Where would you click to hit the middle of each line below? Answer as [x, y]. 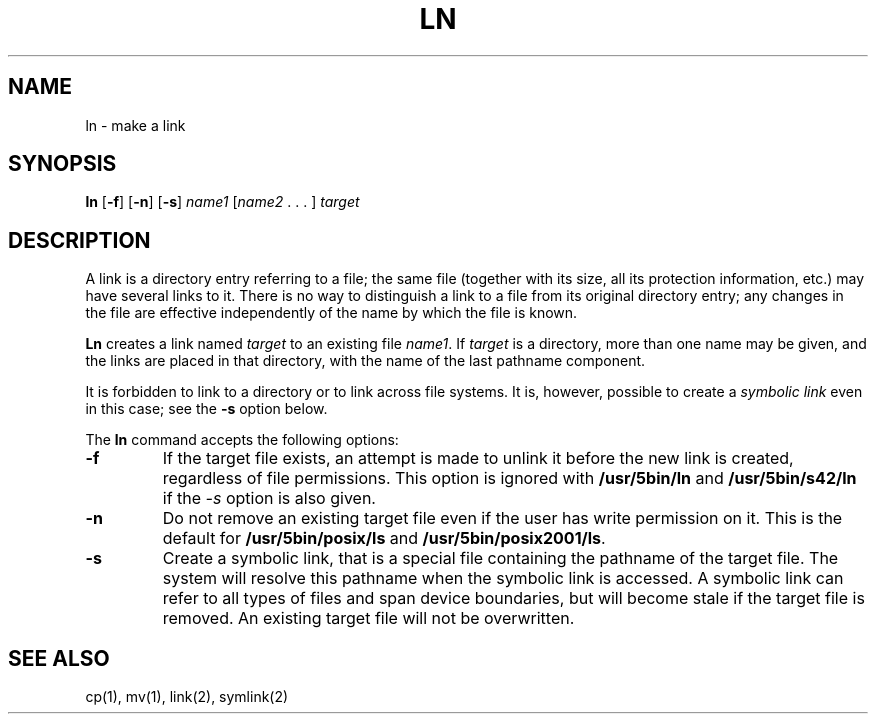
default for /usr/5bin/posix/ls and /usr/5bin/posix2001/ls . [384, 538]
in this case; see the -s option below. [206, 409]
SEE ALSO [59, 658]
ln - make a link [135, 125]
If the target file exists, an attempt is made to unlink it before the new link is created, [478, 458]
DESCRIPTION [79, 240]
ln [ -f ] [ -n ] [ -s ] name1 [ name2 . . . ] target [222, 202]
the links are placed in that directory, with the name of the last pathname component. [365, 361]
